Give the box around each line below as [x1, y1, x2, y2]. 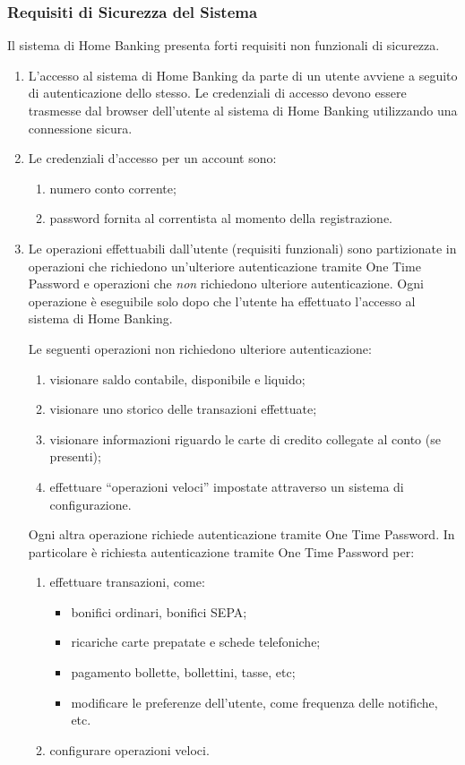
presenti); [49, 447, 101, 466]
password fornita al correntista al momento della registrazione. [49, 209, 393, 228]
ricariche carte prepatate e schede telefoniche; [71, 632, 321, 651]
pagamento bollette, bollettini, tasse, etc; [71, 663, 296, 682]
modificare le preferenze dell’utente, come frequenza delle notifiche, [71, 692, 438, 711]
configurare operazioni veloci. [49, 740, 210, 759]
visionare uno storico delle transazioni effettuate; [49, 400, 317, 418]
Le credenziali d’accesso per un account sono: [28, 149, 277, 168]
